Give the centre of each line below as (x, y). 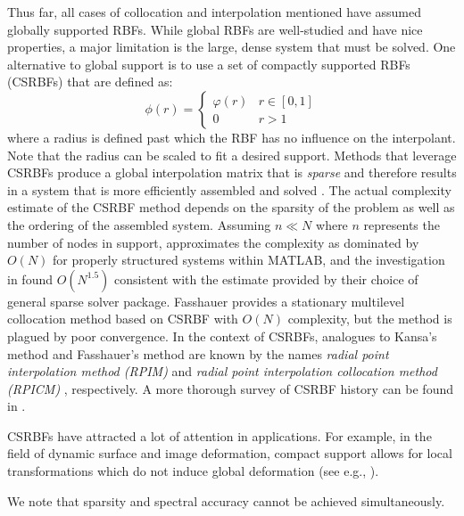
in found (30, 278)
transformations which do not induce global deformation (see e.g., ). (193, 471)
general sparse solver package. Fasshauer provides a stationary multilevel (206, 301)
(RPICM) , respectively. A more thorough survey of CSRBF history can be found (231, 388)
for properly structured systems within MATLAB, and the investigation (249, 260)
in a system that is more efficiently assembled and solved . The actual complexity (229, 189)
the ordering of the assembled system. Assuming (139, 224)
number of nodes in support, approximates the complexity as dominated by (213, 242)
